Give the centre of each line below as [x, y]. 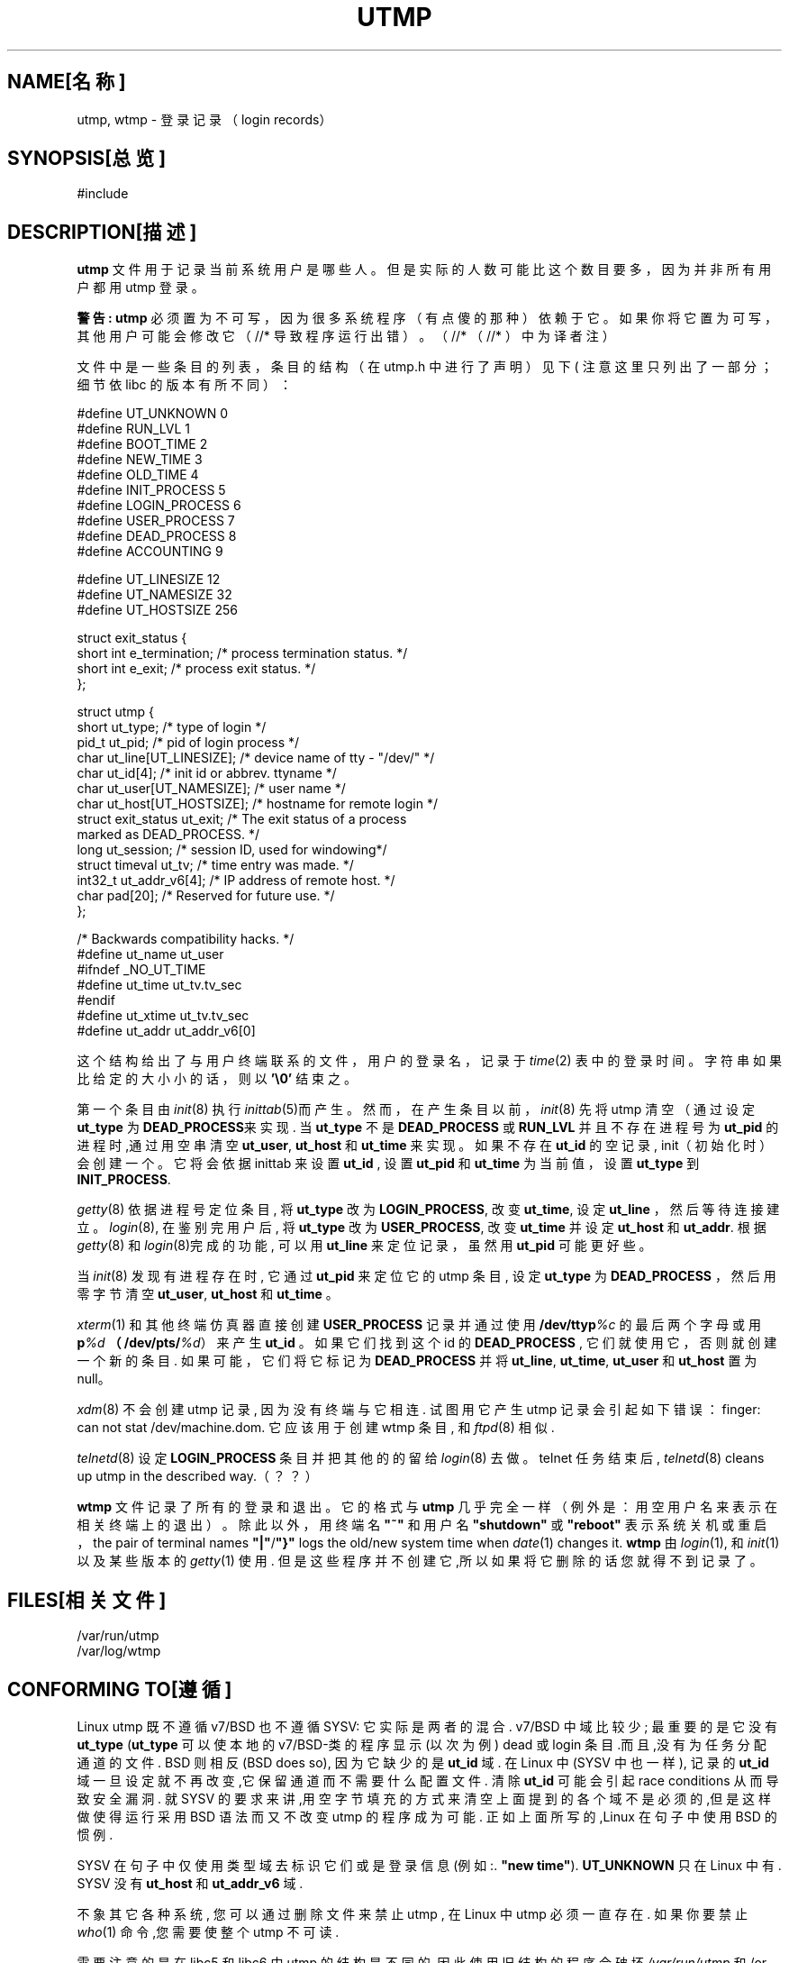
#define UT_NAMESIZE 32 [154, 595]
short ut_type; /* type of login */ [172, 727]
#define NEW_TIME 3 [140, 460]
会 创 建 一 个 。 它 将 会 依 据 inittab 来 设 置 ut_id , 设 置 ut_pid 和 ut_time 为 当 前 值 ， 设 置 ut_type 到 [388, 1164]
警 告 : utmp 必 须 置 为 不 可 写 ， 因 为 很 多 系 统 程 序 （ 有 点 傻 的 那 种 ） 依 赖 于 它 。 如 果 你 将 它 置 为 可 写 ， [427, 318]
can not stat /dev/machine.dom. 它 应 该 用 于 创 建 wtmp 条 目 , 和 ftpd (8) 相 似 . [316, 1428]
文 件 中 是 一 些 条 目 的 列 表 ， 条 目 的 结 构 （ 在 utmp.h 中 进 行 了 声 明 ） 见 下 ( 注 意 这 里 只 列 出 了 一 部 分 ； [425, 367]
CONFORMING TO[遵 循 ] [120, 1689]
